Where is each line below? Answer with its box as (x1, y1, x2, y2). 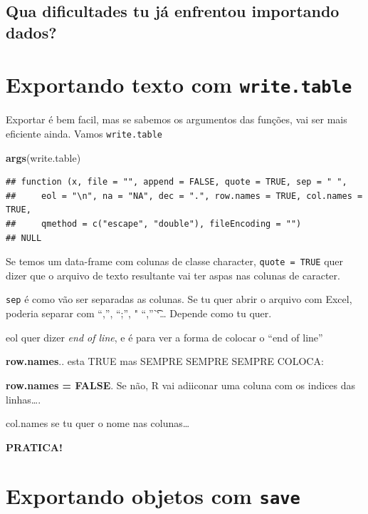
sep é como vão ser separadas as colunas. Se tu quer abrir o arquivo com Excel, (6, 292, 352, 307)
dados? (6, 21, 57, 43)
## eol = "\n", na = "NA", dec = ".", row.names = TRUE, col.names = (6, 190, 363, 201)
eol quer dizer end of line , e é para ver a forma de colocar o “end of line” (6, 329, 323, 344)
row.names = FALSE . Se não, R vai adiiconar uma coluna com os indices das (6, 377, 356, 392)
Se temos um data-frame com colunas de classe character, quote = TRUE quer (6, 254, 344, 269)
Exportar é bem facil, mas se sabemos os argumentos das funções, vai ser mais (6, 112, 347, 127)
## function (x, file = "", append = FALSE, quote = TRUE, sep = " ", (6, 177, 347, 187)
